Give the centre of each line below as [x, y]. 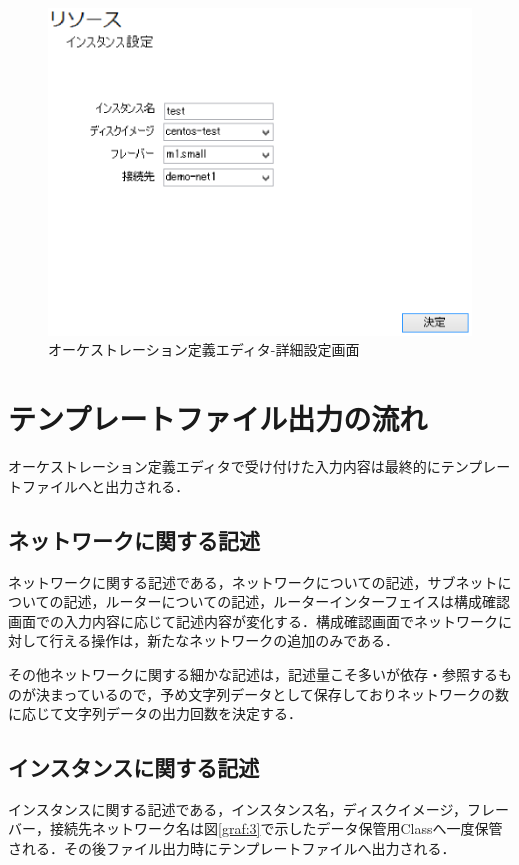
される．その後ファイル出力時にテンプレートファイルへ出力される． [232, 848]
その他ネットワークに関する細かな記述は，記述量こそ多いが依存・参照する [253, 673]
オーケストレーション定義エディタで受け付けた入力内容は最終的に [224, 466]
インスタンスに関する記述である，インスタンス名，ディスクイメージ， [238, 808]
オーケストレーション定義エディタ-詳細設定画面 [204, 349]
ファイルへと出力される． [105, 485]
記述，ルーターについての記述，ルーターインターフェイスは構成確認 [286, 601]
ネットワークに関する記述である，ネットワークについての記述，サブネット [253, 581]
